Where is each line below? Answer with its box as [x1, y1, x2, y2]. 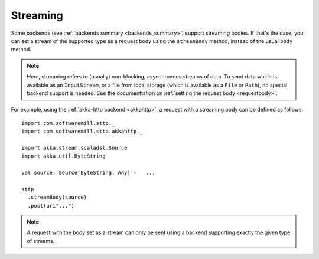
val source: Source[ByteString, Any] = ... [21, 169, 156, 176]
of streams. [27, 237, 55, 244]
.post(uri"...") [27, 202, 75, 209]
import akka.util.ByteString [21, 153, 106, 159]
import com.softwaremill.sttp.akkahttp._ [21, 128, 143, 135]
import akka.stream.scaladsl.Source [21, 145, 128, 151]
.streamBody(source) [27, 194, 87, 201]
